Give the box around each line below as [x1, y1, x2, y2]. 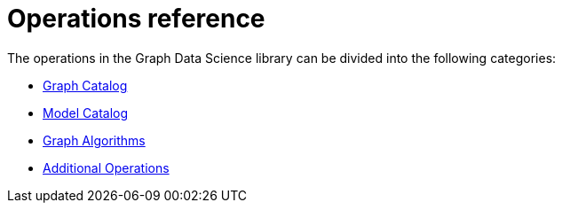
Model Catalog [43, 105, 129, 121]
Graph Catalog [43, 77, 128, 93]
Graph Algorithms [43, 132, 146, 148]
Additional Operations [43, 159, 170, 175]
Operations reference [7, 4, 265, 34]
